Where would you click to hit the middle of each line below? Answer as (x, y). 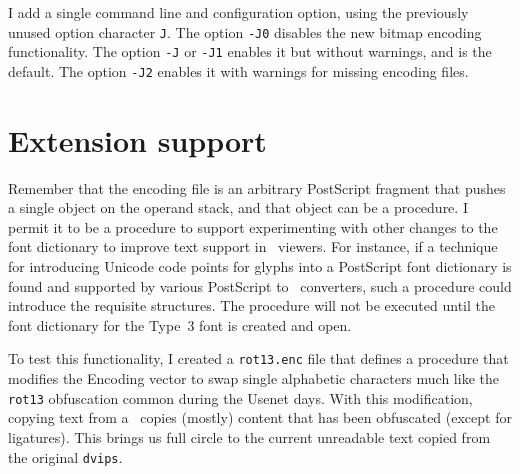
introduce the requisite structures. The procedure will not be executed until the (251, 305)
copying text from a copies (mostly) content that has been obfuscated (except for (260, 417)
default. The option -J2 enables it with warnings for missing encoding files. (238, 70)
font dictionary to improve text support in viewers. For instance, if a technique (253, 246)
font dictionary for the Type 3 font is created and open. (180, 324)
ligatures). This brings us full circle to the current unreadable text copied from (249, 436)
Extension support (137, 139)
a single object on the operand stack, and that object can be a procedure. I (238, 207)
